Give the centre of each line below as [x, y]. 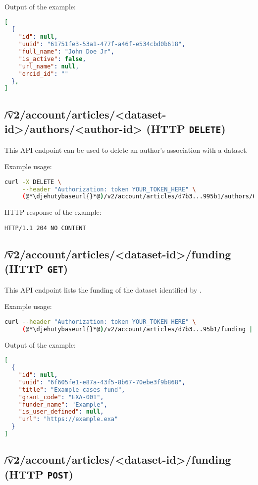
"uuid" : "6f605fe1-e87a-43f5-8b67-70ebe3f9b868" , [102, 382]
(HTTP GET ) [36, 269]
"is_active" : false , [52, 59]
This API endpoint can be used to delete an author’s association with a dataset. [126, 150]
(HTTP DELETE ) [186, 129]
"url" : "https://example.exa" [68, 419]
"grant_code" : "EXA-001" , [61, 397]
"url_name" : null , [49, 66]
